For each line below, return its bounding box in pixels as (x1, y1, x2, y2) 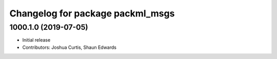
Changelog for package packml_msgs (9, 8, 175, 19)
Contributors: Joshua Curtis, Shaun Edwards (22, 44, 116, 50)
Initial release (22, 37, 51, 43)
